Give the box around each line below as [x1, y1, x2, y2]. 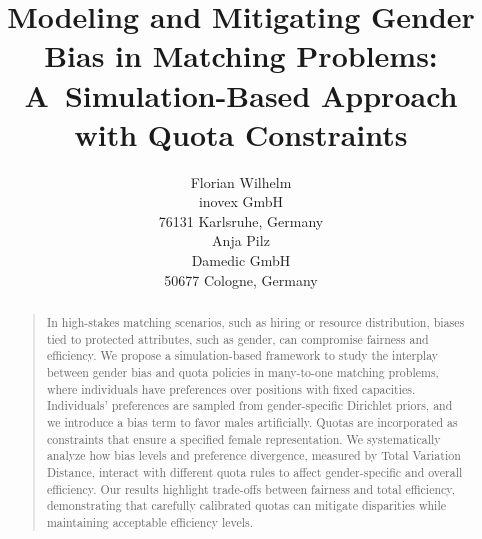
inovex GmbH [198, 191, 284, 212]
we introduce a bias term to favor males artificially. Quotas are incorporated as [46, 413, 458, 430]
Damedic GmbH [191, 250, 291, 271]
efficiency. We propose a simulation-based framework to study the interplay [46, 347, 439, 364]
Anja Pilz [212, 230, 270, 251]
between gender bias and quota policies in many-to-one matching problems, [46, 364, 439, 381]
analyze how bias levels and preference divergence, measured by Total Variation [46, 447, 461, 464]
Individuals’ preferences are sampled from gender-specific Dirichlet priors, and [46, 397, 453, 414]
